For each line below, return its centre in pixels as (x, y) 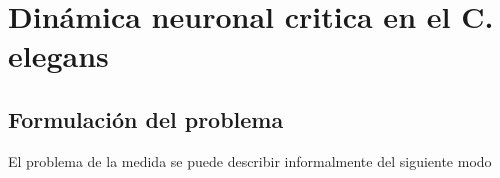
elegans (58, 55)
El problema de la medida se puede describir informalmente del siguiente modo (250, 160)
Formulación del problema (146, 118)
